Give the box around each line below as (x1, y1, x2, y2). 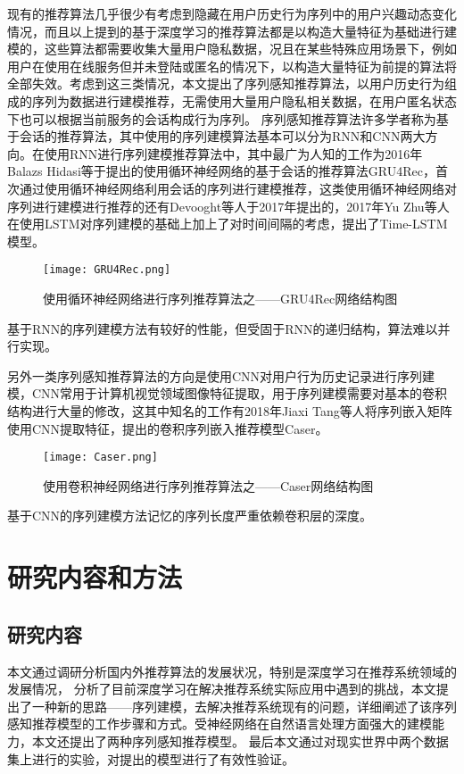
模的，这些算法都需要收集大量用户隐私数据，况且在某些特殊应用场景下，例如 (7, 39, 457, 58)
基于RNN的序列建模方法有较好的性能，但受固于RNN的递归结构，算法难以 (7, 319, 438, 337)
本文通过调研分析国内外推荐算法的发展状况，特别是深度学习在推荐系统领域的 (7, 662, 457, 680)
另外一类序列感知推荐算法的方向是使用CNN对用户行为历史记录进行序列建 (7, 366, 435, 385)
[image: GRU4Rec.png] (43, 263, 171, 277)
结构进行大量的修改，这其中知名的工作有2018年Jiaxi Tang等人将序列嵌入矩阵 (7, 401, 452, 420)
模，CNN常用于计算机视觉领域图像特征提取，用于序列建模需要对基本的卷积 (7, 384, 448, 403)
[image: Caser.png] (43, 451, 158, 464)
